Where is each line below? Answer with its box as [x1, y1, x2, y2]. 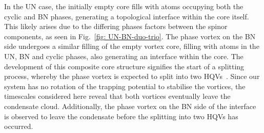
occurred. [4, 121, 33, 131]
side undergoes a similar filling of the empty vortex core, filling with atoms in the [4, 41, 259, 51]
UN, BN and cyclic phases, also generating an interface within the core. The [4, 50, 243, 61]
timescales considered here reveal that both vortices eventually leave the [4, 91, 231, 101]
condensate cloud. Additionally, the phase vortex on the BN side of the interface [4, 100, 256, 111]
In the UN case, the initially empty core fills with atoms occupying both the [4, 1, 243, 11]
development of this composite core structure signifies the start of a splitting [4, 61, 245, 71]
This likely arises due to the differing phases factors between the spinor [4, 21, 228, 32]
